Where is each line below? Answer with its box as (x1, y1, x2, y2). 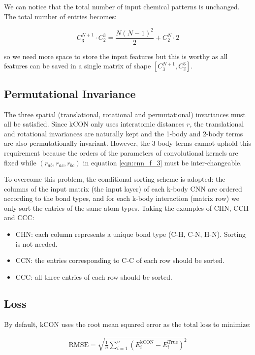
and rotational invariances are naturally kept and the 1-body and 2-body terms (4, 128, 243, 138)
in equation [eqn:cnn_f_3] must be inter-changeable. (83, 157, 242, 167)
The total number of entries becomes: (4, 11, 117, 21)
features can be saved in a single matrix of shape (4, 61, 151, 71)
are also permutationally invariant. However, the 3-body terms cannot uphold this (4, 138, 252, 148)
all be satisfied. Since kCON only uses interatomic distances (4, 119, 185, 129)
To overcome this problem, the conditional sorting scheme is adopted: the (4, 174, 225, 184)
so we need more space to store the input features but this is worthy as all (4, 51, 228, 61)
